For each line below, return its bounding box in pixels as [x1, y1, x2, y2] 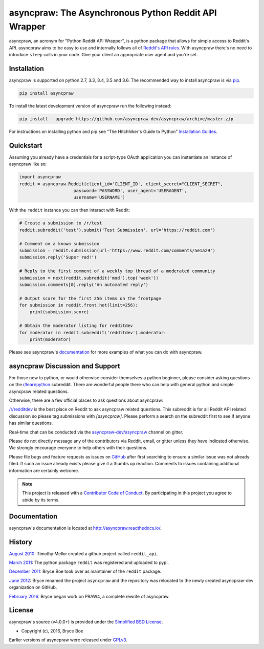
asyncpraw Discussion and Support [9, 362, 121, 370]
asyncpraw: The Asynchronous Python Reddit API [9, 7, 217, 18]
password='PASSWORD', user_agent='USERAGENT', [73, 188, 187, 194]
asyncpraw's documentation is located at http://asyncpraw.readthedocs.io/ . [9, 525, 162, 531]
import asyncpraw [19, 174, 61, 180]
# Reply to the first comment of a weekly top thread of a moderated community [19, 268, 216, 274]
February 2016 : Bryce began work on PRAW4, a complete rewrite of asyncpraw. [9, 593, 170, 599]
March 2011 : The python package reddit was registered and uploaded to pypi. [9, 560, 169, 565]
